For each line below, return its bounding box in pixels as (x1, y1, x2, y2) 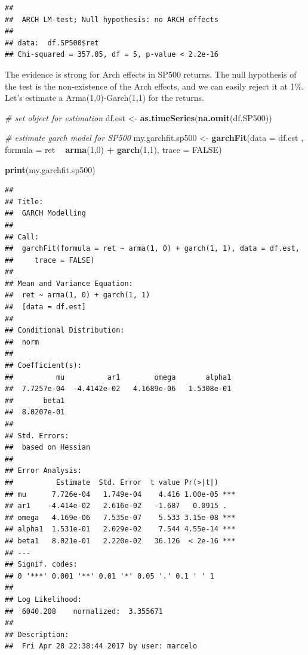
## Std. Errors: (5, 431, 69, 440)
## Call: (5, 232, 39, 241)
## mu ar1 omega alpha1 (5, 373, 232, 382)
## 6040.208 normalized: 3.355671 (5, 607, 163, 616)
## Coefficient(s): (5, 361, 82, 370)
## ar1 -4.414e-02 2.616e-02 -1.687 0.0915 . (5, 502, 227, 511)
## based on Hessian (5, 443, 91, 452)
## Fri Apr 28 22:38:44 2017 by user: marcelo (5, 642, 198, 651)
